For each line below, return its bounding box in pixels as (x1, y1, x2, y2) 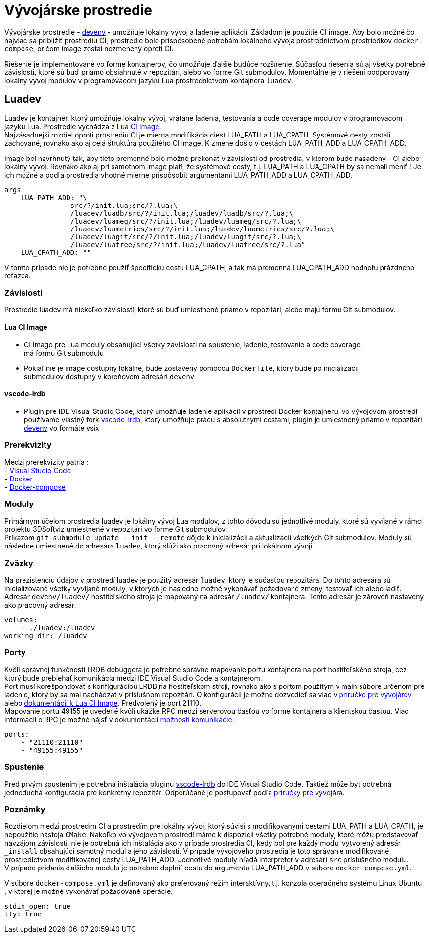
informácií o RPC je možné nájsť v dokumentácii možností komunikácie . (4, 715, 234, 724)
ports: (4, 730, 29, 738)
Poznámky (4, 804, 45, 814)
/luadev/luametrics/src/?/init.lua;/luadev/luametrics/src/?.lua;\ (70, 225, 335, 233)
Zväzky (4, 558, 33, 568)
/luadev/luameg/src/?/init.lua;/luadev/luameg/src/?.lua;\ (70, 217, 301, 225)
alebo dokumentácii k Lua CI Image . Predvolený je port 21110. (4, 698, 202, 707)
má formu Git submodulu (24, 348, 104, 357)
